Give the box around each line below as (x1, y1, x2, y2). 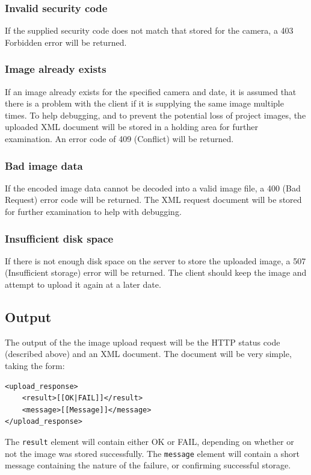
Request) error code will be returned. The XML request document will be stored (5, 193, 302, 206)
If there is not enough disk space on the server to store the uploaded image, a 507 (5, 254, 306, 267)
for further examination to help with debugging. (5, 205, 182, 217)
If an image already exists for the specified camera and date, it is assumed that (5, 85, 297, 98)
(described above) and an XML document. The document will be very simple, (5, 347, 292, 360)
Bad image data (5, 158, 83, 173)
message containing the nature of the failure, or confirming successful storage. (5, 459, 291, 471)
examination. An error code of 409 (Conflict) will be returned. (5, 132, 234, 144)
